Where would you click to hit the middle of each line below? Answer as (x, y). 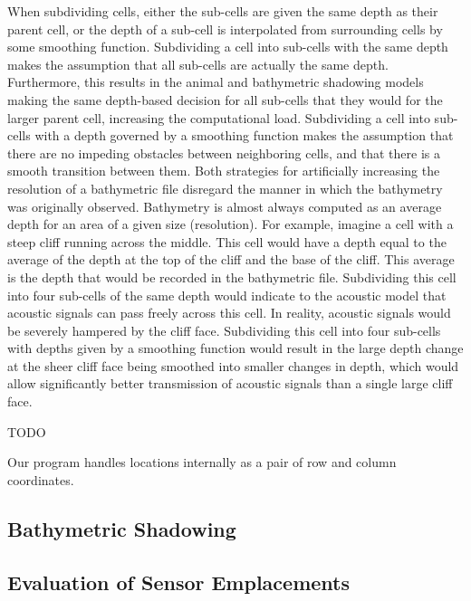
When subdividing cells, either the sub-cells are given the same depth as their (223, 11)
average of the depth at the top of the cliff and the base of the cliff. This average (231, 259)
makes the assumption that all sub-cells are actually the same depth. (198, 64)
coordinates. (41, 479)
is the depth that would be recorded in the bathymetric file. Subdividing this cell (232, 277)
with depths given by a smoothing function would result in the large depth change (235, 348)
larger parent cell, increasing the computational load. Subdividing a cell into (219, 117)
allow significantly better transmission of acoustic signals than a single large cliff (230, 383)
